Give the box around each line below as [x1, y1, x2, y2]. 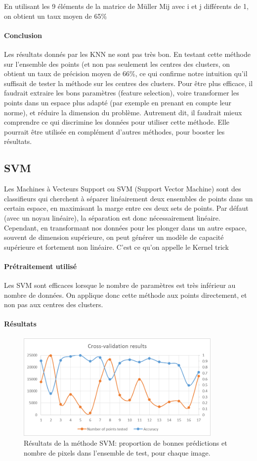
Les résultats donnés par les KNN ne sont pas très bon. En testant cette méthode [4, 48, 251, 59]
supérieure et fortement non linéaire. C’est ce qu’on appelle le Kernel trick [4, 241, 229, 252]
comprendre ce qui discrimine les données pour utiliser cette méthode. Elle [4, 117, 230, 127]
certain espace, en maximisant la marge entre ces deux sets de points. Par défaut [4, 203, 249, 213]
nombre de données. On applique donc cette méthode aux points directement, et [4, 289, 247, 300]
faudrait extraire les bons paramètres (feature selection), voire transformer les [4, 88, 239, 98]
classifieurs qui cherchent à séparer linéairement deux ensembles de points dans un [4, 193, 253, 203]
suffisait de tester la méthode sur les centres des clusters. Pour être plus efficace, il [4, 78, 253, 88]
